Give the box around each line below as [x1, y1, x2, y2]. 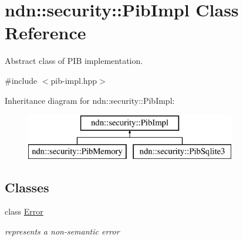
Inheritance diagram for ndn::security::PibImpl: [5, 94, 175, 106]
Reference [5, 21, 86, 45]
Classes [5, 178, 49, 196]
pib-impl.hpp [50, 74, 97, 86]
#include [5, 74, 38, 86]
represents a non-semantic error [5, 225, 120, 237]
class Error [5, 205, 43, 218]
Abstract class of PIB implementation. [5, 55, 143, 67]
